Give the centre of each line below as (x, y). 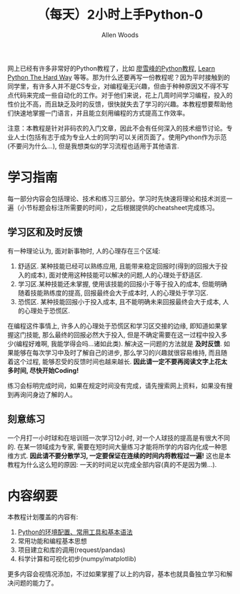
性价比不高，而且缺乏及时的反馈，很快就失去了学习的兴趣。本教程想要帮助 (117, 104)
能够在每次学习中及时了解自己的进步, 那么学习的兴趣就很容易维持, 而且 (117, 352)
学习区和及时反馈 (45, 232)
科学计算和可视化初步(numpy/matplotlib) (77, 559)
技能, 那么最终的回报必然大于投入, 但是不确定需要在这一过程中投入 (124, 334)
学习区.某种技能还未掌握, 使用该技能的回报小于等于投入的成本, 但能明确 (122, 283)
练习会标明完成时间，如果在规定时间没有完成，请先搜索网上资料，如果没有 (117, 386)
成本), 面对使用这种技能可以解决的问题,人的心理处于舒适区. (116, 275)
